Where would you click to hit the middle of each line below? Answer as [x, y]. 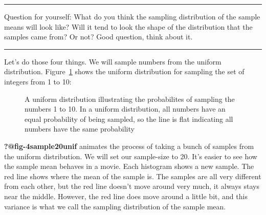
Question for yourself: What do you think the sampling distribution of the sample [132, 16]
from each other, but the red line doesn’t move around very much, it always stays [132, 186]
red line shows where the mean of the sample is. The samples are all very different [133, 176]
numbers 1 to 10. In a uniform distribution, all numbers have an [125, 109]
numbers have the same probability [80, 129]
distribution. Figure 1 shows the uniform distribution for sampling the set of [124, 71]
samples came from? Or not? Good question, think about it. [98, 37]
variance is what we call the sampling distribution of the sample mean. [115, 206]
